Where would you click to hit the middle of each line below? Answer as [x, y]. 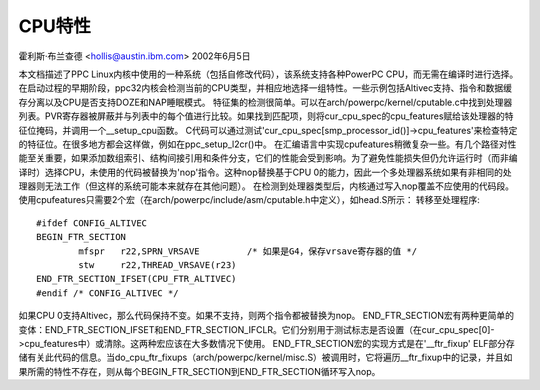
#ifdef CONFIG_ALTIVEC [92, 223]
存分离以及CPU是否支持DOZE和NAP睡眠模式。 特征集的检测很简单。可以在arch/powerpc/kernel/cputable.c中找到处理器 [265, 102]
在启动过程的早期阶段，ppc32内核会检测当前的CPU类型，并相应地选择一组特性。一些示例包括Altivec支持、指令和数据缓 [265, 88]
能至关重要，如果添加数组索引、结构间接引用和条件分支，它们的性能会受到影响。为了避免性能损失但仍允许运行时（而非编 [268, 158]
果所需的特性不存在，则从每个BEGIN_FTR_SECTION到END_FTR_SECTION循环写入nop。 [199, 371]
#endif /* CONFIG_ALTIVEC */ [107, 293]
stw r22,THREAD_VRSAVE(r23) [157, 265]
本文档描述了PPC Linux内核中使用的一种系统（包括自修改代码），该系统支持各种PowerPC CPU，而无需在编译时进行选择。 [268, 74]
